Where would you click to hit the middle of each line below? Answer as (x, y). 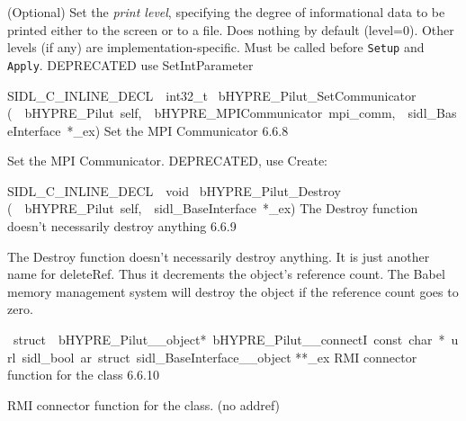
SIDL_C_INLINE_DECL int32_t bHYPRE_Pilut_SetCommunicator (212, 95)
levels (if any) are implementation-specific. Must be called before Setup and (216, 47)
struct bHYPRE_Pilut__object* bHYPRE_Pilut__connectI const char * (229, 340)
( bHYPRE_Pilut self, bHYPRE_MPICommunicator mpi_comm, (202, 113)
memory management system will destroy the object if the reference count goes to (233, 291)
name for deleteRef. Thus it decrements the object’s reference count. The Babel (226, 274)
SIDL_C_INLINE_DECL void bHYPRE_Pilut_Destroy (174, 190)
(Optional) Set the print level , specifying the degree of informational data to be (226, 12)
